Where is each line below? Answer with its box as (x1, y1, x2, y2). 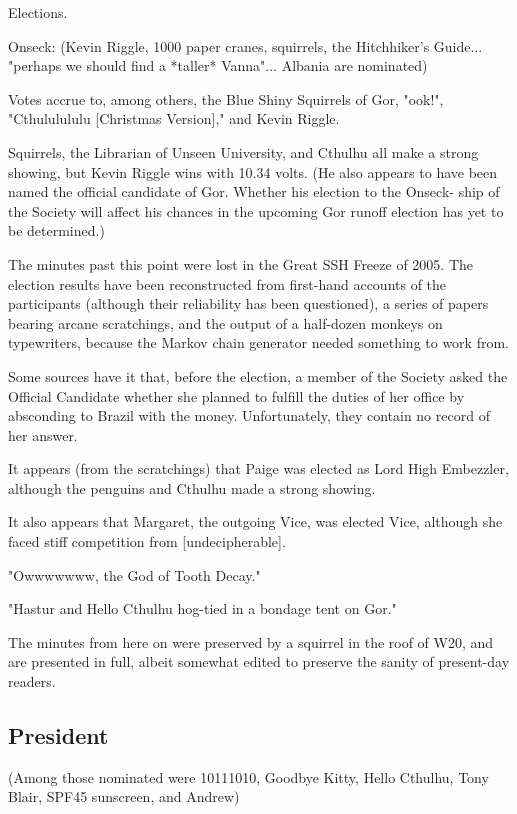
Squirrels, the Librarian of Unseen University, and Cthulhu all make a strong (8, 141, 479, 162)
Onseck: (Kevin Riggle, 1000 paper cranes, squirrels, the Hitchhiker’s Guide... (8, 35, 483, 56)
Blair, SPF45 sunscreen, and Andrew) (8, 786, 240, 807)
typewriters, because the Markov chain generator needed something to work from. (8, 332, 509, 353)
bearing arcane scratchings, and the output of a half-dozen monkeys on (8, 312, 443, 333)
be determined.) (8, 220, 105, 241)
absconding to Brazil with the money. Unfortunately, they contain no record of (8, 405, 490, 426)
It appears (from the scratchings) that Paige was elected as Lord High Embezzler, (8, 458, 509, 479)
